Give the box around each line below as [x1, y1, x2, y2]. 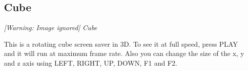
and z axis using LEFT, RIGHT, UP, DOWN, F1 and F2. [4, 57, 177, 68]
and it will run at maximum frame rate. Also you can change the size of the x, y [4, 48, 244, 58]
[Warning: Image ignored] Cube [4, 22, 97, 33]
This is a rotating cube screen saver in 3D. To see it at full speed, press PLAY [4, 38, 238, 49]
